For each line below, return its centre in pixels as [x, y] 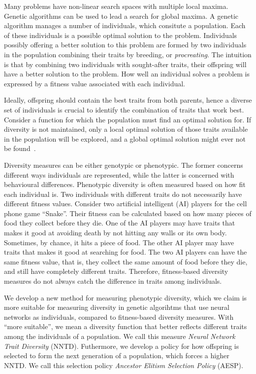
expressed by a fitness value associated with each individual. [95, 83]
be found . [20, 148]
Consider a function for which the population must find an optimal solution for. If [128, 119]
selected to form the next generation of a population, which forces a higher [117, 355]
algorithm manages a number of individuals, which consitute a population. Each [125, 25]
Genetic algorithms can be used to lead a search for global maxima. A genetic [121, 16]
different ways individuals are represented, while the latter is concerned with [119, 174]
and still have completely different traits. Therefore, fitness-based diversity [116, 271]
